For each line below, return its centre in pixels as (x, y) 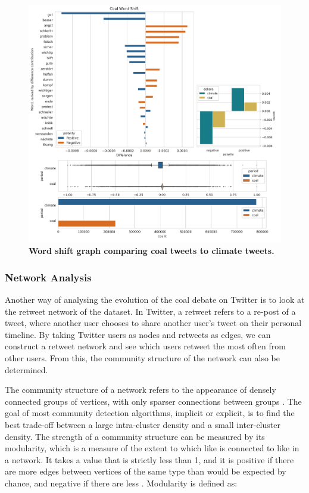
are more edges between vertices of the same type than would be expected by (146, 471)
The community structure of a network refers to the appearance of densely (141, 390)
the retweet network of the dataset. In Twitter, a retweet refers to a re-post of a (150, 311)
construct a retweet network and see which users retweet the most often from (145, 346)
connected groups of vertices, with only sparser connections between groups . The (153, 401)
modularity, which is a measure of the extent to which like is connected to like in (152, 448)
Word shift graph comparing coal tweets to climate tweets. (152, 251)
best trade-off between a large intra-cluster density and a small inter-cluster (143, 425)
